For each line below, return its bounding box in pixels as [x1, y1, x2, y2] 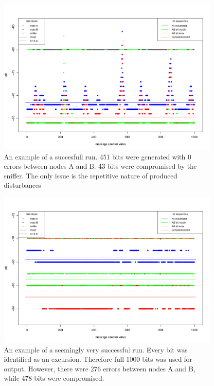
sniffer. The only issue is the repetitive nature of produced [4, 170, 178, 180]
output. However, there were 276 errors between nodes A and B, [4, 363, 196, 373]
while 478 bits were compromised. [4, 373, 104, 383]
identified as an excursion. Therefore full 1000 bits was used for [4, 354, 193, 364]
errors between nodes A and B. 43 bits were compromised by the [4, 161, 197, 171]
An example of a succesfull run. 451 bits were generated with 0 [4, 151, 191, 161]
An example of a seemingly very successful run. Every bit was [4, 344, 188, 354]
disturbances [4, 180, 41, 190]
